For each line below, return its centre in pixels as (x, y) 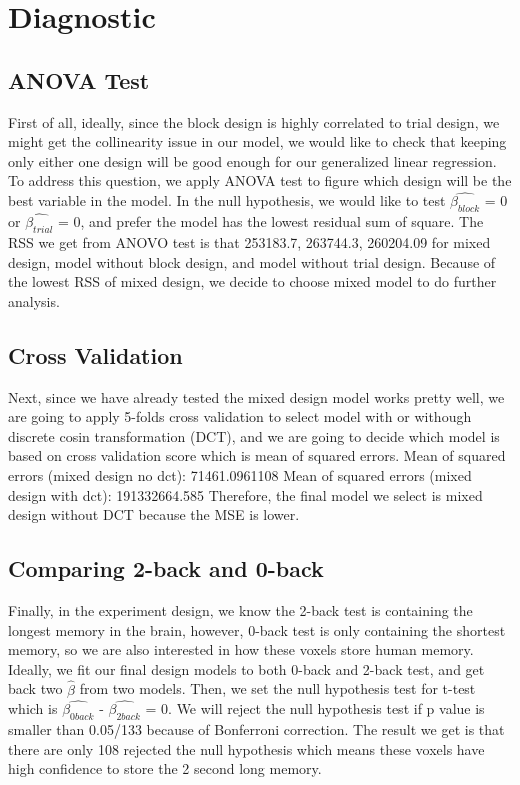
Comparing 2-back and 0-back (166, 568)
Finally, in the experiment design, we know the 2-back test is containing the (240, 609)
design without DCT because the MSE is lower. (154, 514)
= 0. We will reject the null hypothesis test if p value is (315, 708)
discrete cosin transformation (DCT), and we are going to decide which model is (254, 435)
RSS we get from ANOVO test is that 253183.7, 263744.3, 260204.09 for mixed (249, 241)
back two (35, 688)
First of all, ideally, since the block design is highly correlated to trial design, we (254, 121)
